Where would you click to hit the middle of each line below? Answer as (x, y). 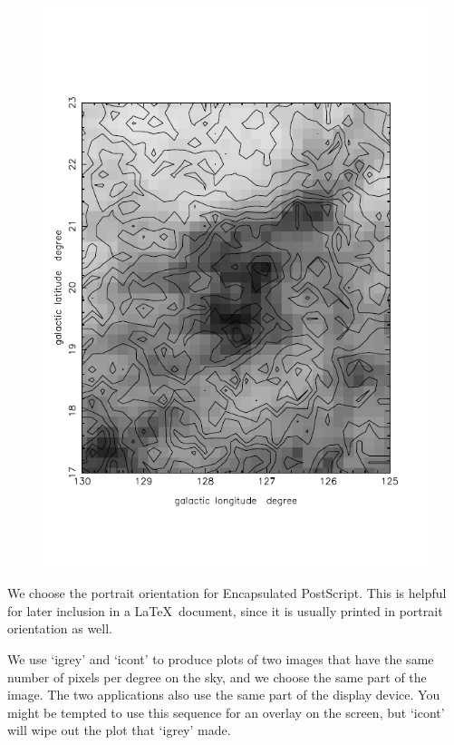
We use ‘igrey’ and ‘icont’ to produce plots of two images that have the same (221, 658)
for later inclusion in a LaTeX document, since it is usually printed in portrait (225, 610)
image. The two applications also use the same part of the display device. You (224, 695)
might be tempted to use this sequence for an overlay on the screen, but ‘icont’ (226, 712)
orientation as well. (60, 628)
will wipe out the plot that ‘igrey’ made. (119, 730)
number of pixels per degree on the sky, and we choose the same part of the (217, 676)
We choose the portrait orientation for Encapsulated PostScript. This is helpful (227, 593)
